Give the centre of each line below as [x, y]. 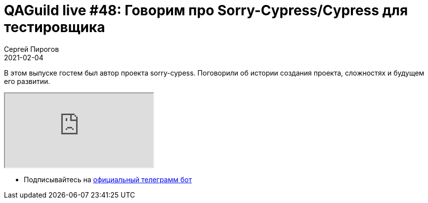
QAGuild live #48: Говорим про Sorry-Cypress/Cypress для [206, 10]
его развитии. [27, 81]
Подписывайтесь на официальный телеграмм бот [108, 179]
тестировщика [55, 27]
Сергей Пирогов [32, 49]
